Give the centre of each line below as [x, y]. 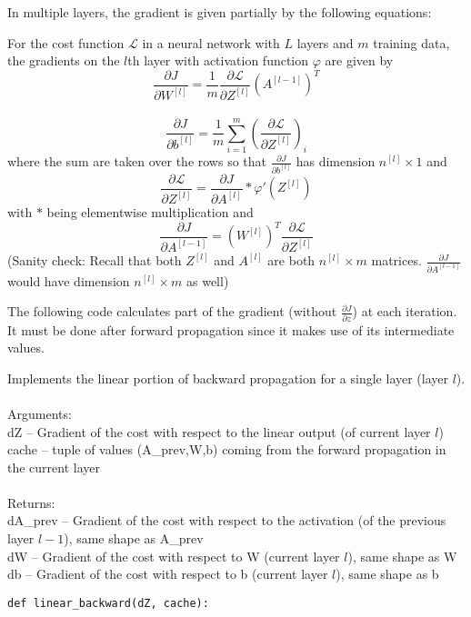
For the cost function [66, 42]
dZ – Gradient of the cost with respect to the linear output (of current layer [219, 431]
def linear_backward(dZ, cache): [108, 603]
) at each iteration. [405, 311]
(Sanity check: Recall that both [95, 260]
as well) [208, 280]
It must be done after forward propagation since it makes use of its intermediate [231, 329]
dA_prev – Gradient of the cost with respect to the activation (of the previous [227, 520]
